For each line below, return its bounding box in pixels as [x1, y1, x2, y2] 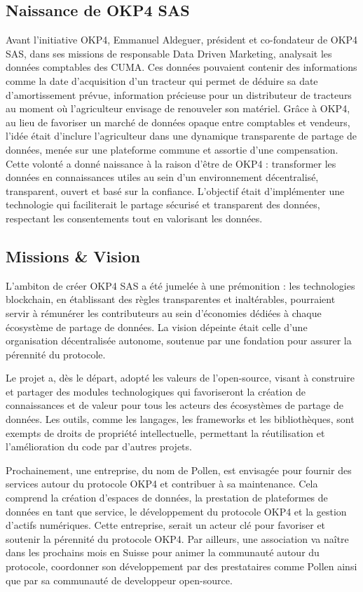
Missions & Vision [6, 245, 140, 267]
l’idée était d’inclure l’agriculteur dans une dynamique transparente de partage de [6, 128, 357, 143]
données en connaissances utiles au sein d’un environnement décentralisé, [6, 170, 319, 184]
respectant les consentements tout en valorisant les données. [6, 210, 263, 225]
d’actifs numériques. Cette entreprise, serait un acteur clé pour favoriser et [6, 518, 326, 532]
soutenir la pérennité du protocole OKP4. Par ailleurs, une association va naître [6, 531, 349, 546]
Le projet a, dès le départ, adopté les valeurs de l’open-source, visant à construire [6, 370, 355, 385]
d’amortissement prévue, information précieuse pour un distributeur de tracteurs [6, 87, 352, 102]
